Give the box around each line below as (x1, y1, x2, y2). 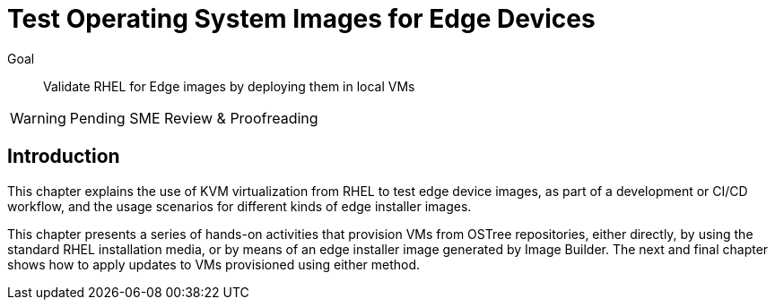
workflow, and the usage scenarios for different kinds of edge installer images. (7, 198, 472, 214)
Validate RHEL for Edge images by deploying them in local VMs (43, 78, 415, 94)
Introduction (7, 145, 120, 168)
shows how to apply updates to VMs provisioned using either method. (7, 256, 421, 272)
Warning (10, 108, 66, 127)
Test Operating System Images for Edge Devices (7, 4, 596, 34)
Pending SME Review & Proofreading (69, 108, 318, 127)
